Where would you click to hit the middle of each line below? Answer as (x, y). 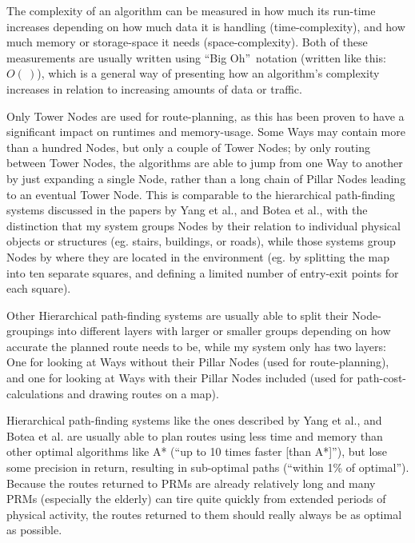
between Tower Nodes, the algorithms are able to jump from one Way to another (205, 163)
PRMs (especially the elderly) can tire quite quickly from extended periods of (196, 499)
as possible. (34, 530)
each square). (39, 288)
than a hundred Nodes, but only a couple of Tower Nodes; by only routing (188, 147)
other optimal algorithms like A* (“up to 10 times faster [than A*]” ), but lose (197, 451)
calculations (35, 393)
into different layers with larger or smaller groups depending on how (224, 331)
